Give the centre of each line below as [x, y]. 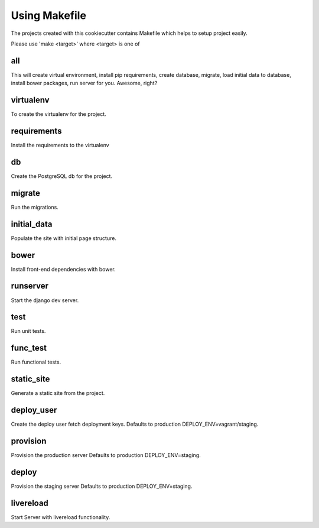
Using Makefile [49, 15]
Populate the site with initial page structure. [64, 238]
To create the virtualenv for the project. [58, 114]
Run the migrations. [35, 207]
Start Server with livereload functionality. [61, 517]
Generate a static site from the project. [58, 393]
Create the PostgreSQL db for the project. [61, 176]
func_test [29, 348]
